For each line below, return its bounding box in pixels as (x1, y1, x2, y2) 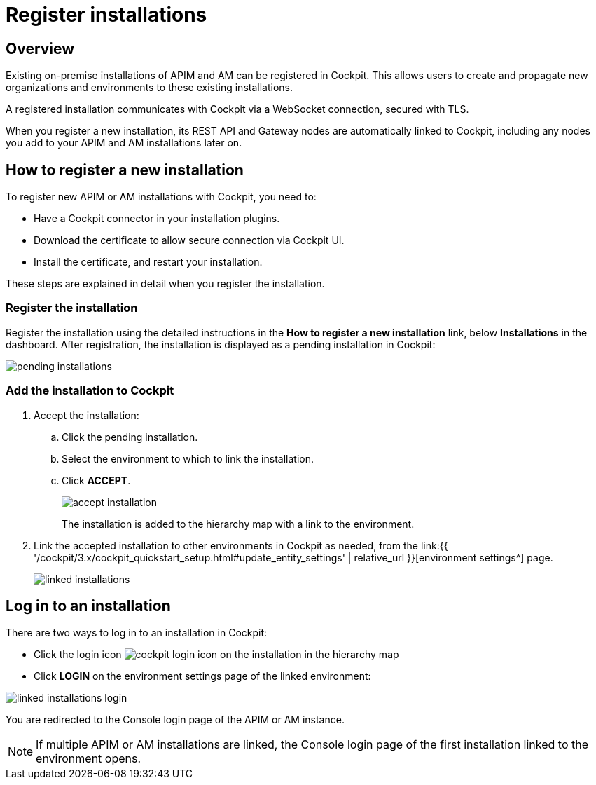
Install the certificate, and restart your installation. (34, 256, 263, 268)
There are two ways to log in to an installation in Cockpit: (6, 627, 268, 639)
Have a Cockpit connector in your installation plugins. (34, 212, 280, 225)
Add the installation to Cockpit (6, 383, 174, 398)
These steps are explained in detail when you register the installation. (6, 278, 325, 290)
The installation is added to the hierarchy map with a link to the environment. (62, 517, 415, 530)
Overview (6, 39, 75, 57)
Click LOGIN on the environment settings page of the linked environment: (34, 670, 371, 683)
